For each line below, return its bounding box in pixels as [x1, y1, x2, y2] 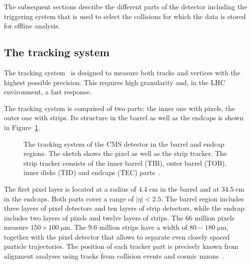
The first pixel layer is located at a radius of [4, 183, 137, 194]
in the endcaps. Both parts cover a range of [4, 193, 134, 203]
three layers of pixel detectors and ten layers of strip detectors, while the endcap [4, 203, 245, 213]
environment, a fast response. [4, 87, 91, 97]
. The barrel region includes [161, 193, 244, 203]
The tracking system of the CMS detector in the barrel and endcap [23, 138, 225, 149]
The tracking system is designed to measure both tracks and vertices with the [4, 67, 240, 77]
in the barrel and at [160, 183, 219, 194]
